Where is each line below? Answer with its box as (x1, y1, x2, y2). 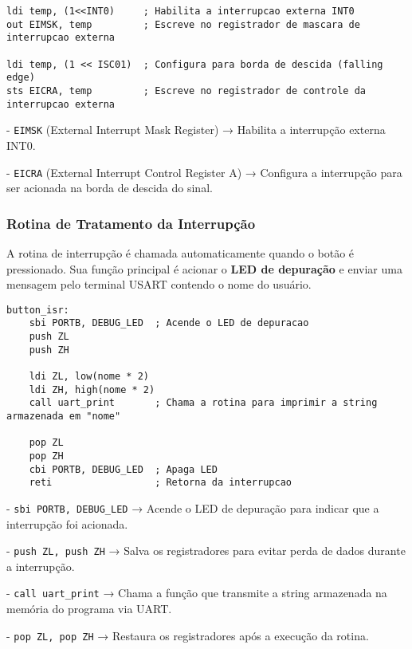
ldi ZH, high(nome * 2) (29, 383, 155, 395)
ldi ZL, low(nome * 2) (29, 371, 149, 383)
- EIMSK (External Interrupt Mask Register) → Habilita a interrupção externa (6, 121, 386, 138)
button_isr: (6, 304, 69, 316)
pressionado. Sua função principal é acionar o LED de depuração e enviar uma (6, 260, 402, 277)
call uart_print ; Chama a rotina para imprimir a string (29, 397, 378, 409)
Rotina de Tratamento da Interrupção (6, 213, 256, 233)
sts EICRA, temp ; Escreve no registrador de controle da (6, 85, 367, 96)
